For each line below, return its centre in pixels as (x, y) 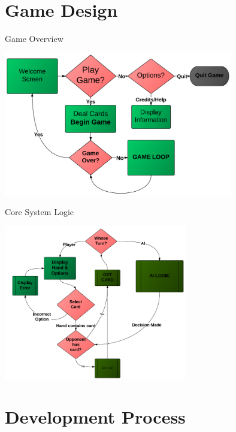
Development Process (95, 417)
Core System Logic (40, 211)
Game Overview (34, 39)
